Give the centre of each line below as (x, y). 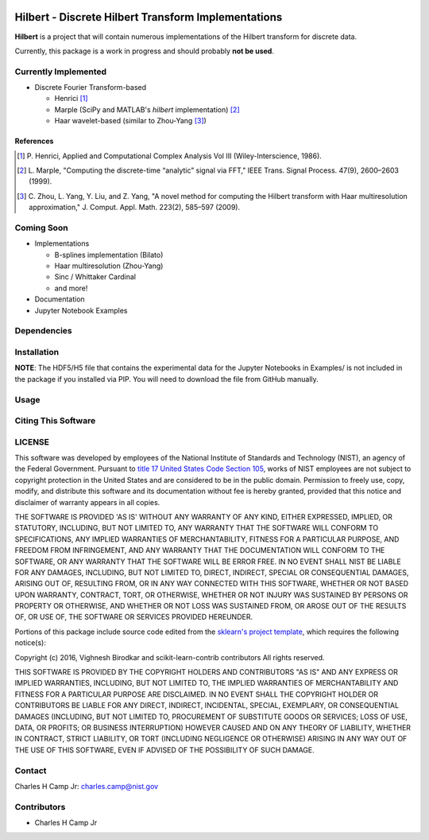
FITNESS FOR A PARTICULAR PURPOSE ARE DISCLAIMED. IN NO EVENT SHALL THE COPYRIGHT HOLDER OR (197, 694)
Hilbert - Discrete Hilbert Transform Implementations (149, 17)
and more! (71, 288)
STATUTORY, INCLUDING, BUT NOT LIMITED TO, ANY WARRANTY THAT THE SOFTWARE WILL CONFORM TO (197, 528)
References (34, 141)
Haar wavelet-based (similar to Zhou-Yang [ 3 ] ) (130, 121)
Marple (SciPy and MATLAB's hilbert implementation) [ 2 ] (147, 109)
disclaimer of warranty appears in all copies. (87, 502)
